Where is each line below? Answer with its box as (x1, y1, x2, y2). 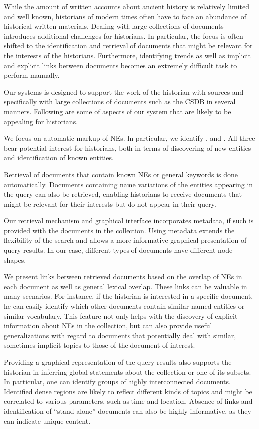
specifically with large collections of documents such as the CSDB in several (4, 96, 236, 107)
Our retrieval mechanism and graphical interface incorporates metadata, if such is (4, 215, 254, 226)
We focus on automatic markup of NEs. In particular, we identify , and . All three (4, 133, 255, 143)
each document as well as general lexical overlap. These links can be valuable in (4, 281, 247, 291)
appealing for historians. (4, 116, 78, 126)
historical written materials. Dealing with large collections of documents (4, 21, 224, 31)
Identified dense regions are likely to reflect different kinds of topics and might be (4, 386, 252, 396)
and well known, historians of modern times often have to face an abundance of (4, 11, 247, 21)
